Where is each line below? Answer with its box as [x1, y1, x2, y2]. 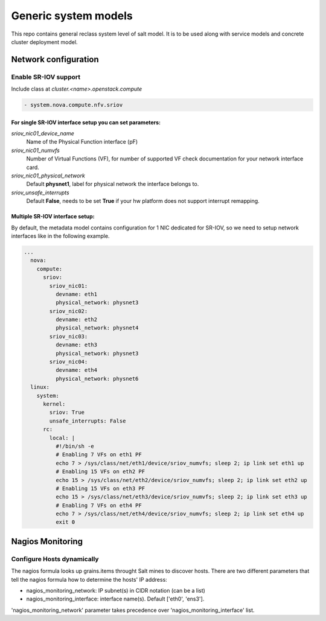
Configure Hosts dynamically [11, 555, 99, 563]
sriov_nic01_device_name [11, 130, 75, 137]
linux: [30, 384, 50, 390]
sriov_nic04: [49, 358, 88, 365]
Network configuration [11, 54, 99, 65]
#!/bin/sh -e [55, 442, 95, 450]
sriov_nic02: [49, 308, 88, 314]
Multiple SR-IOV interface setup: [11, 213, 95, 220]
